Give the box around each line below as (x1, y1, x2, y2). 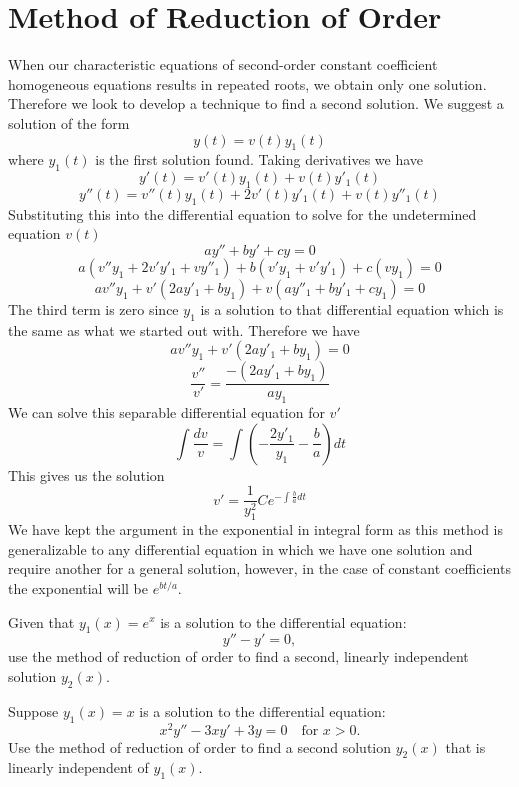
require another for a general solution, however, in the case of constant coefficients (8, 558, 511, 579)
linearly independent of (8, 757, 149, 778)
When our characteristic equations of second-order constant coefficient (8, 54, 438, 75)
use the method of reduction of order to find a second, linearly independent (8, 646, 469, 667)
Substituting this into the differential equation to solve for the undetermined (8, 203, 477, 224)
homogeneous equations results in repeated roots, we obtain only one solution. (8, 73, 487, 94)
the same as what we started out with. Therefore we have (8, 319, 360, 340)
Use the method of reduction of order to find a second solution (8, 736, 392, 757)
